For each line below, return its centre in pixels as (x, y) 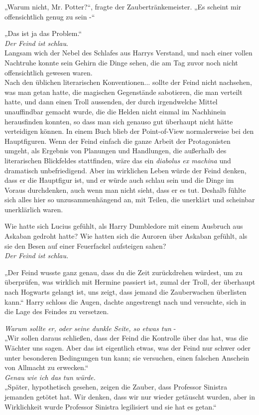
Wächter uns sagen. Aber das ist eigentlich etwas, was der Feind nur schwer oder (128, 348)
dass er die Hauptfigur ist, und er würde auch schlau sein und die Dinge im (119, 180)
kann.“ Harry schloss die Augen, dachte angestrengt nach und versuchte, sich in (126, 301)
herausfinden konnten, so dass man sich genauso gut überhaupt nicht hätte (119, 121)
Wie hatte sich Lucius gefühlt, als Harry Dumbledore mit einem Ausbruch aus (124, 226)
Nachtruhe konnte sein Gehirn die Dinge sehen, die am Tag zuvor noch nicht (121, 62)
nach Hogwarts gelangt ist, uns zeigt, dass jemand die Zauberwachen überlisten (126, 292)
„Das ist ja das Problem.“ (43, 33)
